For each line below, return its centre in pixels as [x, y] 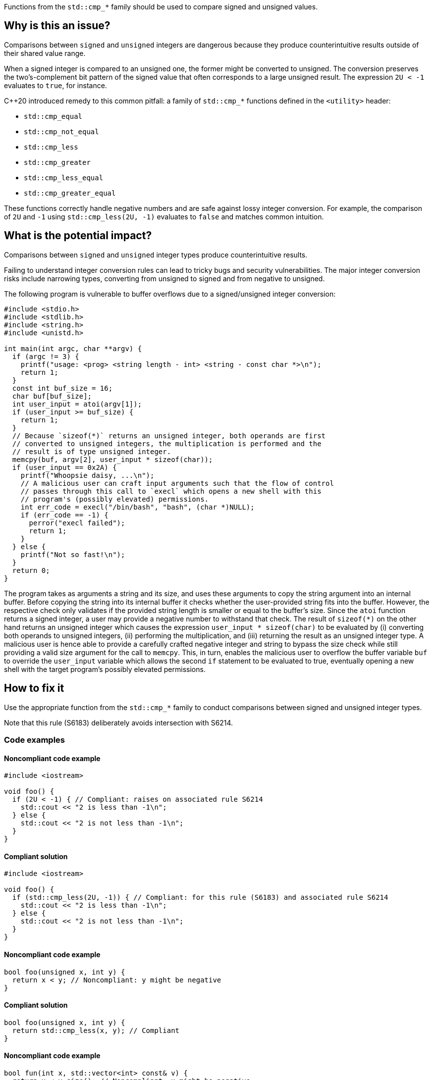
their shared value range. [45, 53]
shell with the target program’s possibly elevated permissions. [105, 669]
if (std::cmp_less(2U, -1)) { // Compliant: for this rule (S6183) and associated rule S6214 [200, 898]
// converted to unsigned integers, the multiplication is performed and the [167, 443]
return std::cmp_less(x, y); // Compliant [96, 1030]
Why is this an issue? [57, 26]
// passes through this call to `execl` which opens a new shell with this [171, 491]
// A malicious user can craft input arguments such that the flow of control [177, 483]
